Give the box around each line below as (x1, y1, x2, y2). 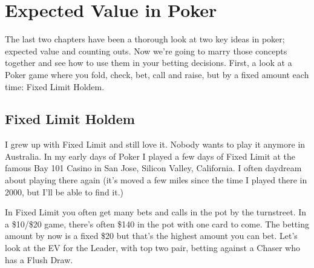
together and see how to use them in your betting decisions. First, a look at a (5, 56, 292, 69)
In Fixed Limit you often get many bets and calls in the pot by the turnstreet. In (5, 206, 307, 218)
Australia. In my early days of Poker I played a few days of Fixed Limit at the (5, 149, 296, 162)
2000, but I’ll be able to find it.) (5, 185, 124, 198)
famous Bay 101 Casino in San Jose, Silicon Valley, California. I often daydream (5, 162, 302, 174)
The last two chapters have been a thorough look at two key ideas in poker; (5, 33, 285, 45)
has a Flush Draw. (5, 253, 73, 266)
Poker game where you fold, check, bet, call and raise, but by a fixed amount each (5, 68, 309, 80)
